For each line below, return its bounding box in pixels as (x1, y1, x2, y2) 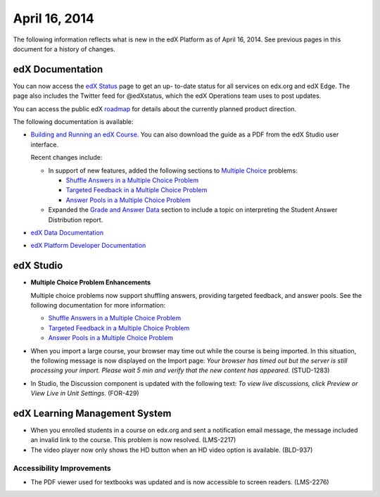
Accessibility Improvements (13, 463, 112, 473)
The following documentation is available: (13, 118, 134, 126)
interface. (30, 140, 59, 149)
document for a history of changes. (13, 44, 115, 53)
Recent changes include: (30, 153, 103, 162)
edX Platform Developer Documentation (30, 241, 146, 250)
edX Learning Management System (13, 407, 172, 419)
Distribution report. (48, 215, 103, 224)
